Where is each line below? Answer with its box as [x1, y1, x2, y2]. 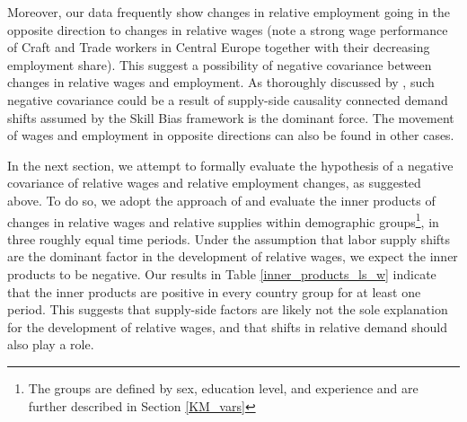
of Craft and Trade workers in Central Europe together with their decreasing [7, 38, 430, 57]
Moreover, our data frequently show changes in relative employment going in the [7, 3, 451, 21]
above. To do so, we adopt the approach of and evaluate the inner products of [7, 190, 436, 209]
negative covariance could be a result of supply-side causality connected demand [7, 90, 448, 109]
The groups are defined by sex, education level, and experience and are [28, 378, 419, 397]
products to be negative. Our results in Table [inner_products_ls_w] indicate [7, 264, 436, 283]
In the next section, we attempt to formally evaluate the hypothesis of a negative [7, 155, 454, 174]
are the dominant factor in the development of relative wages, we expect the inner [7, 247, 458, 266]
